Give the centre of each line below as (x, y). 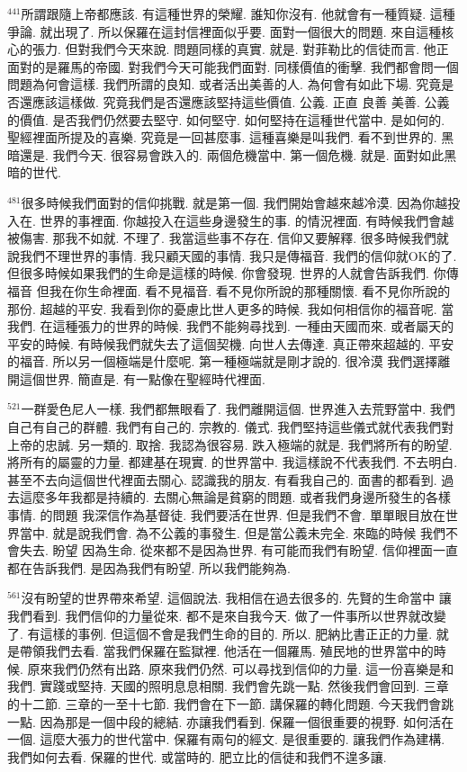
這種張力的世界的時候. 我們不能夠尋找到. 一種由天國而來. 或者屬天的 (253, 326)
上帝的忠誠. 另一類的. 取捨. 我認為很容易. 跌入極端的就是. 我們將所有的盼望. (230, 444)
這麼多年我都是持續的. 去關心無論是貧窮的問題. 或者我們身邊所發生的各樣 (235, 497)
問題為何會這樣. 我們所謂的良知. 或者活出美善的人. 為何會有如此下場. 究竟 (225, 84)
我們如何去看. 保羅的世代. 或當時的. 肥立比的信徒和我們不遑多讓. (197, 756)
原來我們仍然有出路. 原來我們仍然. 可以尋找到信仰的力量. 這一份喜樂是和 (241, 668)
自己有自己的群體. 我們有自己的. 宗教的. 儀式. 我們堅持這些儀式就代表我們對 (231, 427)
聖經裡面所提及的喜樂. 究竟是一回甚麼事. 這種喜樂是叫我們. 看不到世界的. (222, 137)
